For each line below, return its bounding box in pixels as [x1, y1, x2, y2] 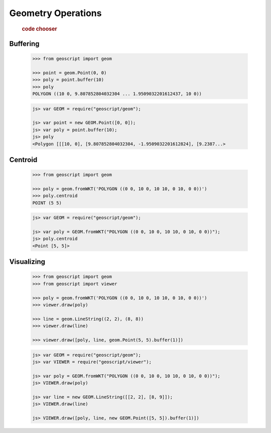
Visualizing [9, 257, 45, 266]
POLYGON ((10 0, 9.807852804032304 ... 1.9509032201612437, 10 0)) [32, 91, 202, 96]
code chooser [22, 25, 57, 32]
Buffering [9, 39, 40, 48]
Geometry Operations [9, 8, 102, 19]
